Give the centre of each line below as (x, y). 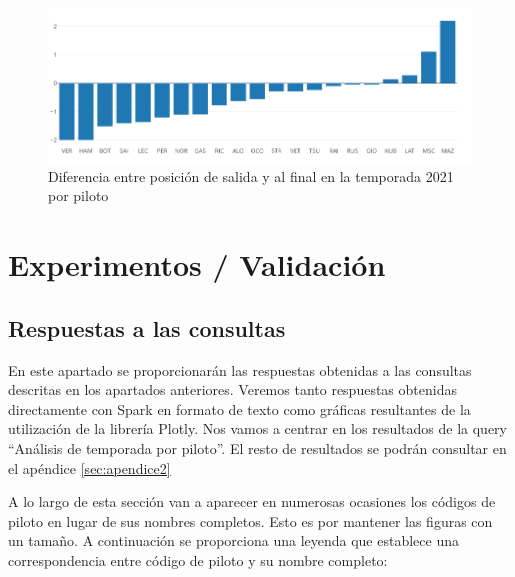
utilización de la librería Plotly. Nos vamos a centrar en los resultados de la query (257, 428)
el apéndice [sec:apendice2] (89, 467)
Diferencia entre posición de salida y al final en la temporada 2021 (251, 175)
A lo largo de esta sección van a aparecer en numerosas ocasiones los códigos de (252, 501)
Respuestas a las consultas (147, 327)
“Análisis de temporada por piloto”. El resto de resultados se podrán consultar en (257, 448)
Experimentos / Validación (197, 264)
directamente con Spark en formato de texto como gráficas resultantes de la (239, 408)
